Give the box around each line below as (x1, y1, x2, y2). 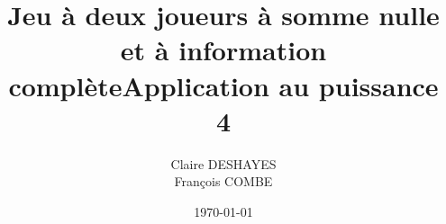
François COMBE (174, 172, 273, 191)
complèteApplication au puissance (8, 67, 439, 103)
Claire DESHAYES (170, 154, 277, 173)
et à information (120, 31, 327, 68)
